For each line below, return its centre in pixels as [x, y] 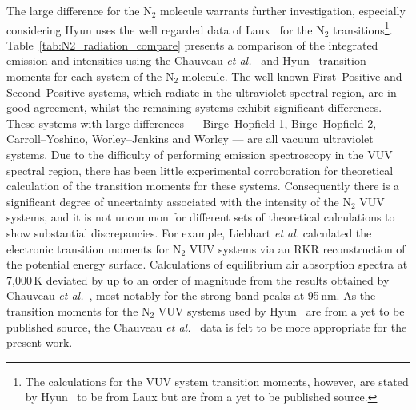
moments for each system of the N [90, 76]
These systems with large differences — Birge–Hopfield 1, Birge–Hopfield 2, [192, 123]
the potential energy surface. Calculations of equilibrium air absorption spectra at [207, 264]
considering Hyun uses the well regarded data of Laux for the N [166, 29]
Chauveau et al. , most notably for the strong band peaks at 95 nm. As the [191, 295]
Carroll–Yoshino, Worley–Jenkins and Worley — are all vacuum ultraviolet [190, 139]
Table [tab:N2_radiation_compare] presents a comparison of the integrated [192, 44]
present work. [40, 342]
